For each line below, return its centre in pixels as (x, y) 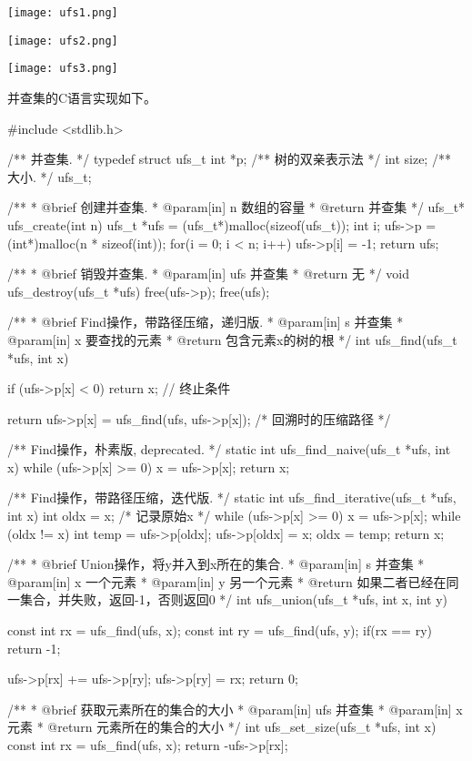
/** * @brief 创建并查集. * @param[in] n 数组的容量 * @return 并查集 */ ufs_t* (236, 207)
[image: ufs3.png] (63, 69)
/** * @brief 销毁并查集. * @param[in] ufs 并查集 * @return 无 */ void (209, 274)
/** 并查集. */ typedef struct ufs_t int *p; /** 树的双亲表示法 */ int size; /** (229, 159)
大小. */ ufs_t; (50, 176)
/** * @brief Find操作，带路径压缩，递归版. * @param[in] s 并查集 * (206, 322)
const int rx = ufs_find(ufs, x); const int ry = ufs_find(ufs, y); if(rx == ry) (220, 630)
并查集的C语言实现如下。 (82, 97)
